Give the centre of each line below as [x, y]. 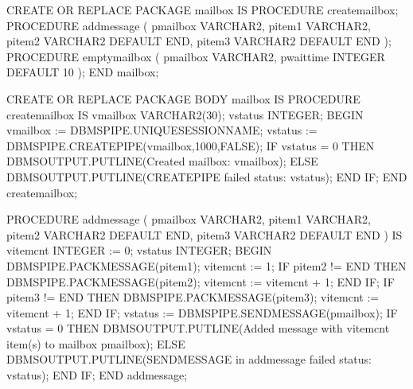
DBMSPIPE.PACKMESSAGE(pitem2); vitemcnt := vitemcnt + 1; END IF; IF [201, 281]
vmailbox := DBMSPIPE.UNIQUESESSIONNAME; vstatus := [162, 130]
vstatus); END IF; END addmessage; [97, 375]
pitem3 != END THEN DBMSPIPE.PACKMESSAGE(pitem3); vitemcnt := [193, 297]
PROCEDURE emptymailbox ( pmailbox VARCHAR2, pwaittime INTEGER [196, 56]
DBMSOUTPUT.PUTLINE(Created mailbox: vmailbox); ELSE [162, 161]
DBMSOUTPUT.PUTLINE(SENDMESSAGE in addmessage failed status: [189, 359]
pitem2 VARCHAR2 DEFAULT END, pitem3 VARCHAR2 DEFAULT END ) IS [205, 234]
